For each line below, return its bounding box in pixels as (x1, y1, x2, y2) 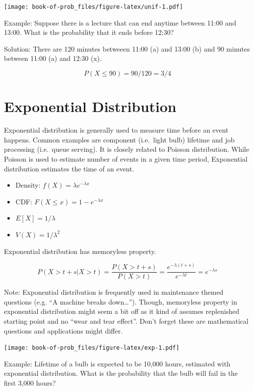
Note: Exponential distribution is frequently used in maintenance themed (4, 287, 224, 297)
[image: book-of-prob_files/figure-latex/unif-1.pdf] (4, 3, 183, 10)
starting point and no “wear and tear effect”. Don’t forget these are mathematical (4, 315, 249, 326)
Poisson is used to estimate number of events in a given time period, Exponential (4, 153, 248, 164)
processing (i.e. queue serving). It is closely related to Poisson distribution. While (4, 144, 249, 154)
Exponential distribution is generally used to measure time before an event (4, 125, 229, 135)
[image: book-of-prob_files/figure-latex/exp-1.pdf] (4, 344, 179, 352)
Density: (15, 180, 41, 190)
